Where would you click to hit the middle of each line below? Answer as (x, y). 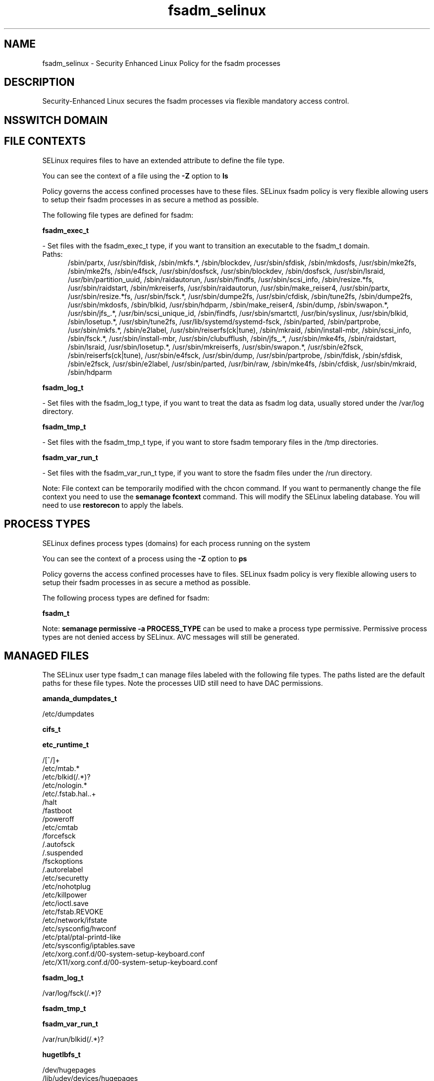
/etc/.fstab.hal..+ (69, 794)
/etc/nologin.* (65, 785)
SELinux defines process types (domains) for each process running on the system (176, 543)
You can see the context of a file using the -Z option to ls (135, 176)
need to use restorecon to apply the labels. (113, 505)
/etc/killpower (65, 895)
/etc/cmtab (60, 828)
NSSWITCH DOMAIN (56, 120)
